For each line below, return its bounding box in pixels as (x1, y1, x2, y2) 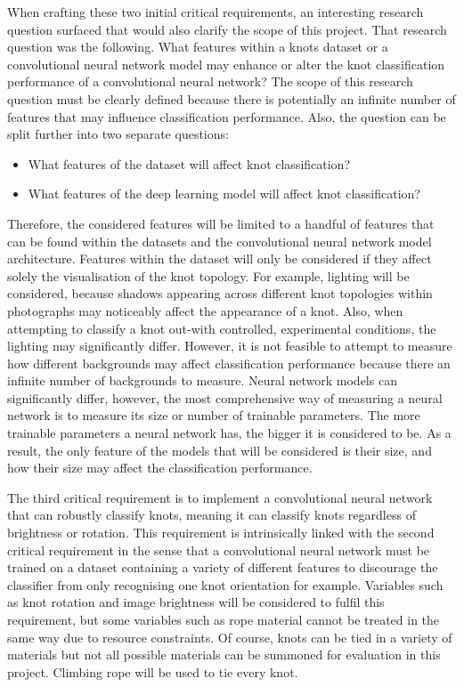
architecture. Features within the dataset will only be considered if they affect (7, 249, 432, 268)
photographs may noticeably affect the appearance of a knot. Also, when (7, 301, 403, 319)
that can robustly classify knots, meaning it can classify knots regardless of (7, 505, 416, 524)
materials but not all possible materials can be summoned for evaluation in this (7, 645, 441, 664)
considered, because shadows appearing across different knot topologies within (7, 284, 433, 303)
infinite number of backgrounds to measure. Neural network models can (7, 371, 397, 390)
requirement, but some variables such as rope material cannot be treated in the (7, 610, 440, 628)
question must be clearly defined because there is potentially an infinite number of (7, 89, 456, 108)
